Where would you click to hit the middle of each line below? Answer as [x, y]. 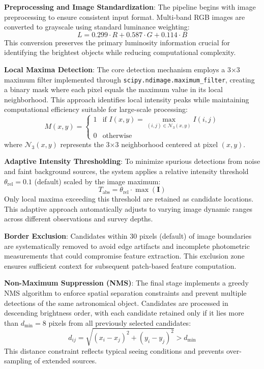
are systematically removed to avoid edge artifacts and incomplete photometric [127, 246]
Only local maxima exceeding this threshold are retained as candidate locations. [129, 199]
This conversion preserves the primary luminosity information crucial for [117, 42]
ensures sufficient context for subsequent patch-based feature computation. [120, 265]
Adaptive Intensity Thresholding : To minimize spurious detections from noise [132, 161]
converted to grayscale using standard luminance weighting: [97, 27]
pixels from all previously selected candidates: [120, 322]
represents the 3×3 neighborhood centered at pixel [139, 144]
